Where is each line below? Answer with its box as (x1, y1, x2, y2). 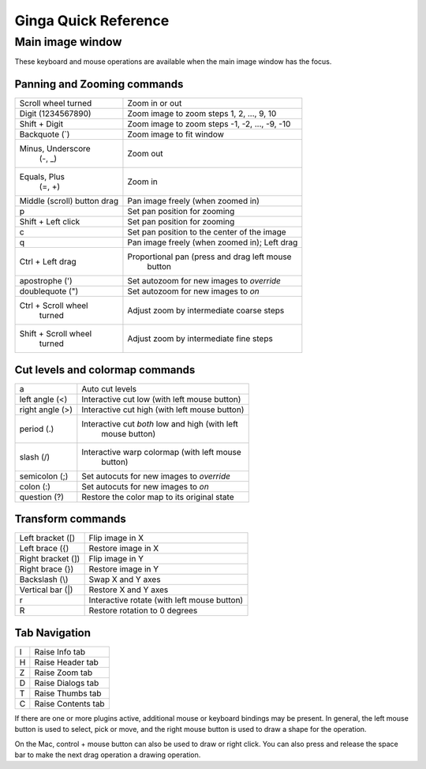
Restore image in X (88, 543, 159, 554)
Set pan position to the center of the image (127, 227, 287, 238)
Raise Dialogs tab (34, 677, 99, 688)
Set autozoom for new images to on (127, 286, 260, 297)
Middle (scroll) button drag (19, 196, 118, 207)
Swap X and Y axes (88, 574, 161, 585)
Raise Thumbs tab (34, 688, 102, 699)
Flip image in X (88, 533, 144, 544)
